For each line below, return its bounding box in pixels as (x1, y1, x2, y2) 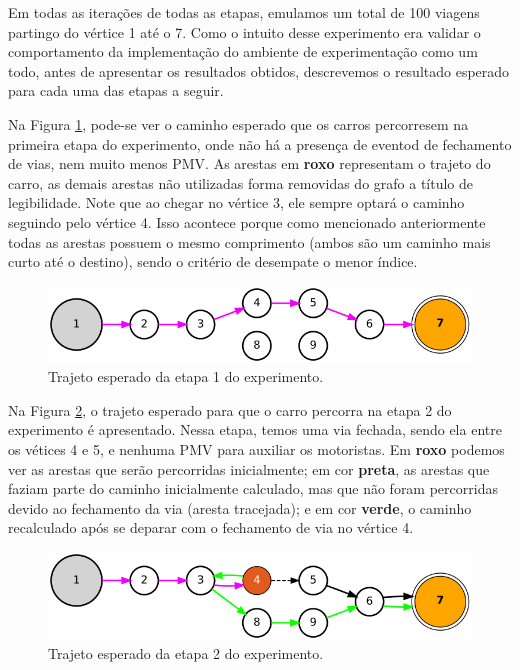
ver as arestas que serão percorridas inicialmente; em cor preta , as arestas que (8, 458, 490, 479)
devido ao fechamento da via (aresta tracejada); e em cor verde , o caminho (8, 497, 472, 518)
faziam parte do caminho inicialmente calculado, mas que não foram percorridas (8, 478, 498, 499)
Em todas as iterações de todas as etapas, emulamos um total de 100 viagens (8, 2, 480, 22)
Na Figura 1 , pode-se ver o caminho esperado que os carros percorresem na (8, 113, 469, 134)
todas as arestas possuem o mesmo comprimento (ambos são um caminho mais (8, 231, 491, 252)
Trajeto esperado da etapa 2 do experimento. (48, 643, 324, 664)
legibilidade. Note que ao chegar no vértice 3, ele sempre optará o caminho (8, 192, 465, 213)
